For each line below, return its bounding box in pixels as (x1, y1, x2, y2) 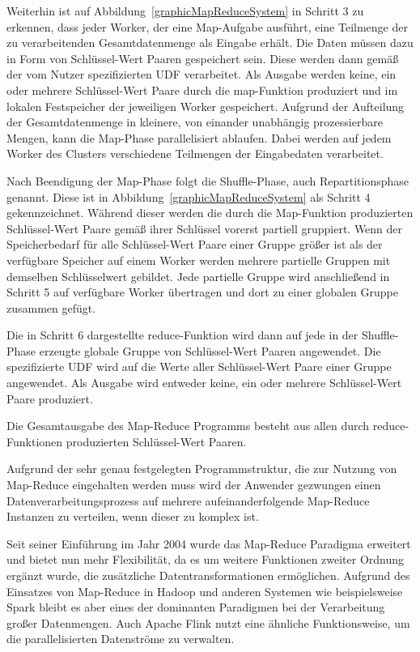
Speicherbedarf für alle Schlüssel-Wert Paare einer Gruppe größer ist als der (6, 236, 383, 253)
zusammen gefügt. (6, 299, 96, 316)
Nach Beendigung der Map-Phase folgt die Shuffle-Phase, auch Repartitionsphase (6, 172, 409, 189)
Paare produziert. (6, 390, 93, 407)
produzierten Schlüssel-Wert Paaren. (66, 433, 247, 450)
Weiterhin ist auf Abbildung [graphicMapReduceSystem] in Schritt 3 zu (6, 2, 364, 19)
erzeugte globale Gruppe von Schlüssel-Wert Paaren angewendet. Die (39, 342, 381, 359)
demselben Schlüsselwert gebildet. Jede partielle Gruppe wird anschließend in (6, 267, 390, 284)
